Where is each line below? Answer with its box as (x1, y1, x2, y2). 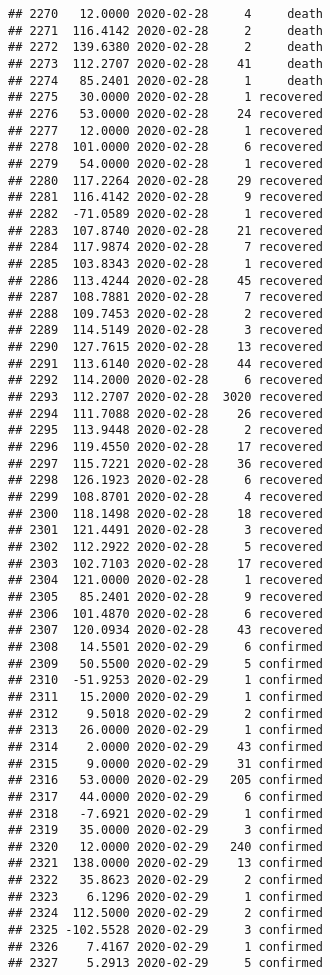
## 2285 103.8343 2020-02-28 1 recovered (8, 256, 323, 271)
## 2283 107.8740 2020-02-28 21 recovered (8, 223, 323, 238)
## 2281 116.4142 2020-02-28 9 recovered (8, 190, 323, 205)
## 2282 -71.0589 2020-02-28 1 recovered (8, 206, 323, 221)
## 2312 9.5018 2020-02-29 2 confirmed (8, 706, 323, 721)
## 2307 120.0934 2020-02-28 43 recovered (8, 623, 323, 638)
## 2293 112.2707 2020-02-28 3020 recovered (8, 390, 323, 405)
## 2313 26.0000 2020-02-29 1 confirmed (8, 723, 323, 738)
